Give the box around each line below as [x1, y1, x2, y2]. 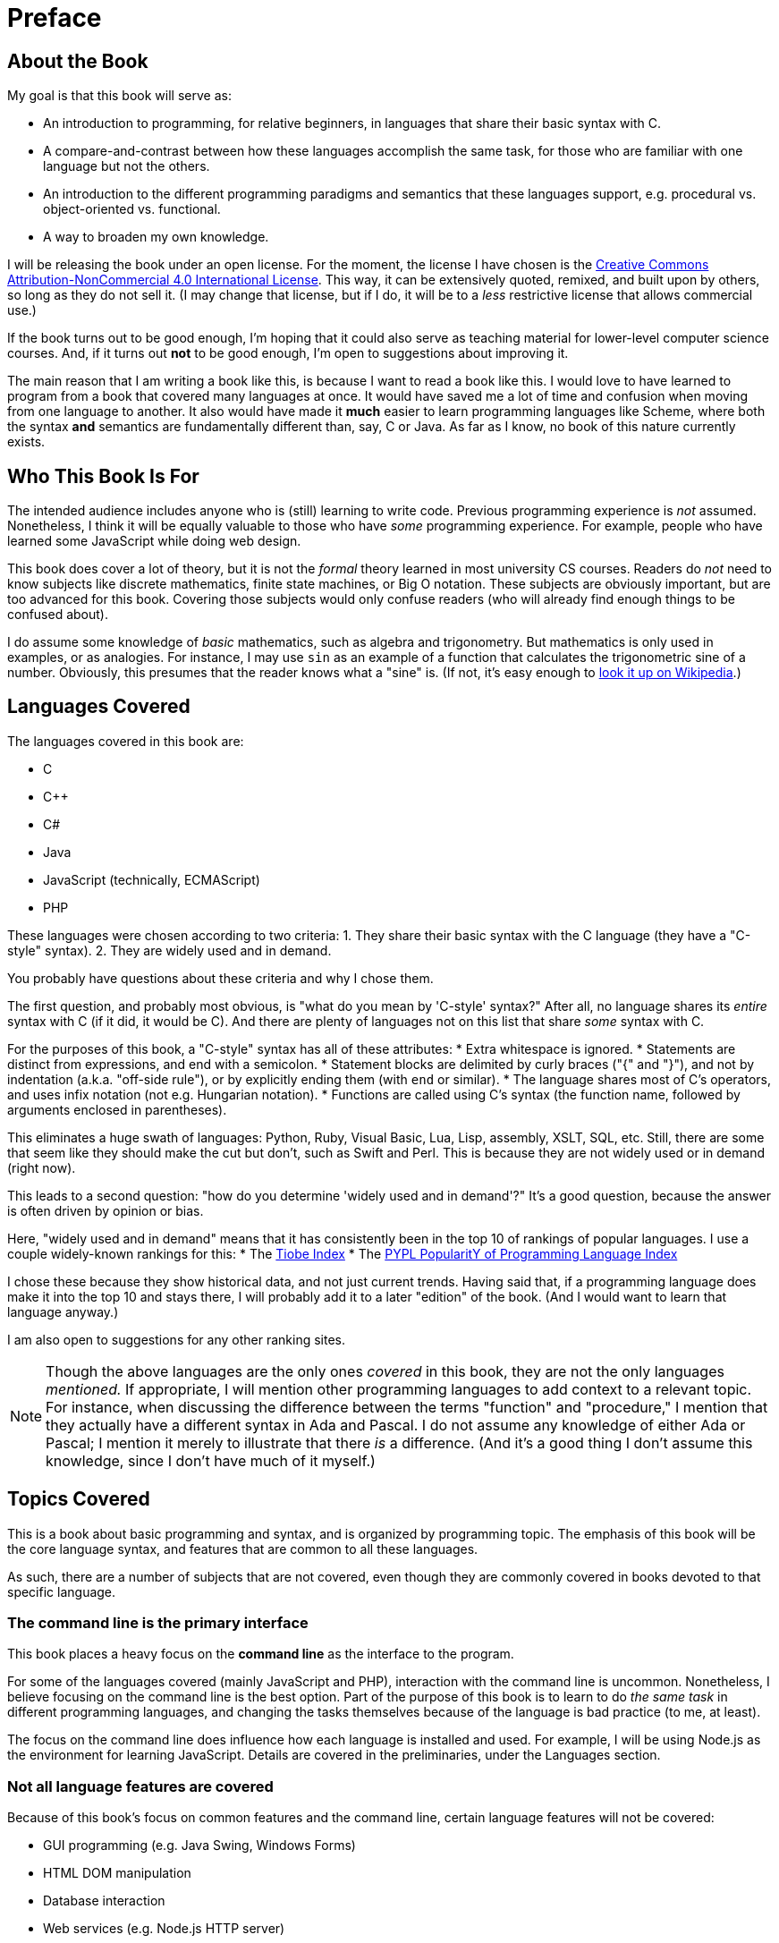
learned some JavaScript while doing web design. [7, 533, 301, 549]
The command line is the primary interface [7, 1614, 309, 1633]
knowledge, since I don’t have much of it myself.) [46, 1451, 376, 1470]
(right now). [7, 1159, 76, 1175]
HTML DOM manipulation [43, 1865, 191, 1881]
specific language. [7, 1583, 116, 1599]
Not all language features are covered [7, 1777, 274, 1795]
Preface [7, 3, 102, 33]
